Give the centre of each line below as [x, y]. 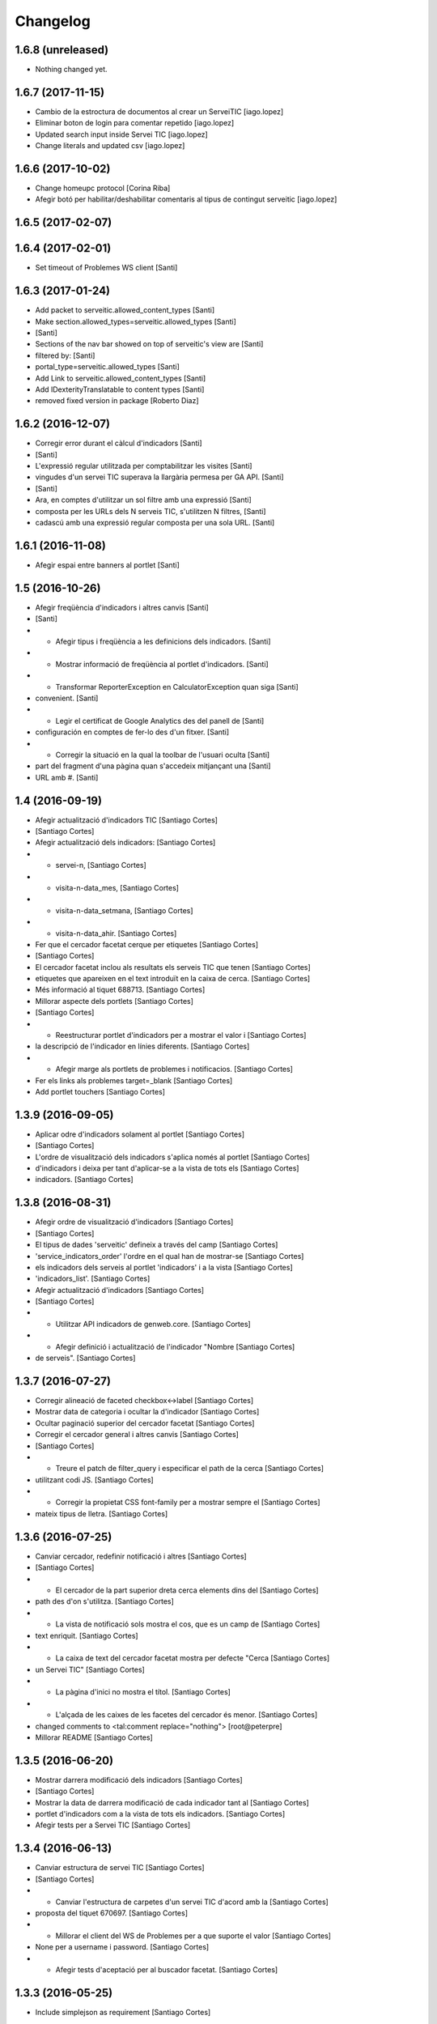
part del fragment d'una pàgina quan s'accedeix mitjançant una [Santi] [153, 766]
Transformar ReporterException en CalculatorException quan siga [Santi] [177, 687]
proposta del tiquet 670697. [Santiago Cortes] [112, 1913]
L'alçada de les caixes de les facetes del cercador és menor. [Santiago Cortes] [187, 1715]
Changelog [53, 21]
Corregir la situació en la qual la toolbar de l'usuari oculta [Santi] [163, 755]
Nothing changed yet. [72, 70]
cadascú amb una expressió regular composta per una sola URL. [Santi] [155, 523]
